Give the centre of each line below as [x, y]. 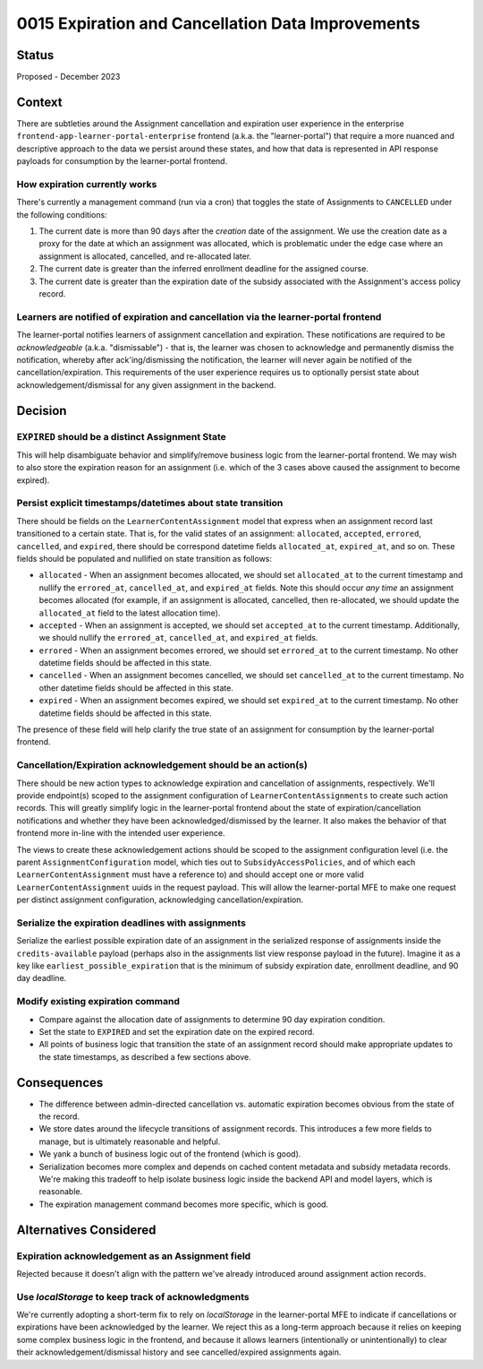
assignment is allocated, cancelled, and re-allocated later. [145, 256]
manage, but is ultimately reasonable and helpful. [130, 1141]
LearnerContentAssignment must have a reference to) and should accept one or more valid [190, 874]
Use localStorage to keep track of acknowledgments [133, 1296]
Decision [42, 411]
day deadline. [42, 978]
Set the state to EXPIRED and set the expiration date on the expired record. [177, 1031]
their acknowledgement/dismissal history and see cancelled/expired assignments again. [179, 1352]
